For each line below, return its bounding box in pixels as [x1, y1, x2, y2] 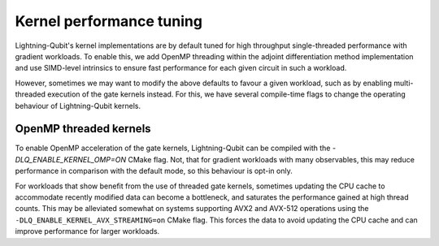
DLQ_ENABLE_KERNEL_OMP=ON [15, 154, 126, 164]
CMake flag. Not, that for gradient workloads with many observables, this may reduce [127, 154, 415, 164]
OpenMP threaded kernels [15, 122, 151, 136]
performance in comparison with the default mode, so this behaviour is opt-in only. [15, 166, 293, 176]
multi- [393, 78, 414, 88]
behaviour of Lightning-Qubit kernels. [15, 101, 141, 110]
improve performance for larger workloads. [15, 227, 160, 236]
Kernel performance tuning [15, 12, 203, 30]
